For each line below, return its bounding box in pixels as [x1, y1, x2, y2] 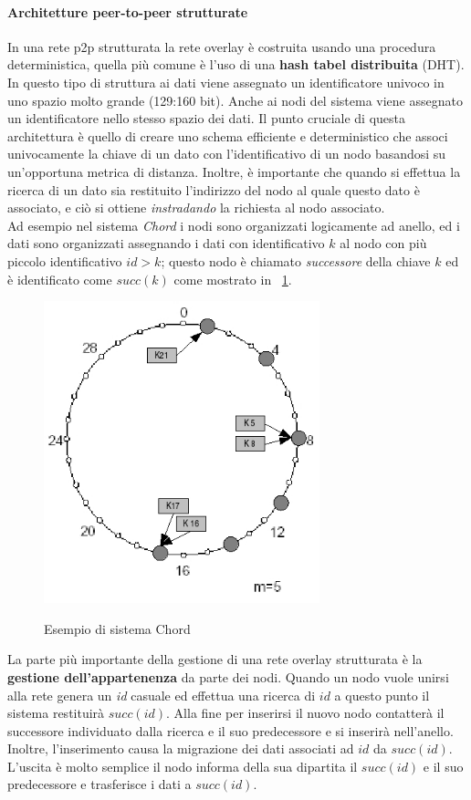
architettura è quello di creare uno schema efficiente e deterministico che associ [7, 126, 448, 145]
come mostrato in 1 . [173, 269, 292, 288]
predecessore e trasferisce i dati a [7, 774, 192, 794]
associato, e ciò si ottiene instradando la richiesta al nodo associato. [7, 198, 385, 217]
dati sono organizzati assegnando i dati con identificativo [7, 234, 325, 253]
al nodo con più [340, 234, 427, 253]
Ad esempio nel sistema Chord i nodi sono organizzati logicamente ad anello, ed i [7, 215, 460, 234]
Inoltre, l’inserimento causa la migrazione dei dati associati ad [7, 739, 354, 758]
